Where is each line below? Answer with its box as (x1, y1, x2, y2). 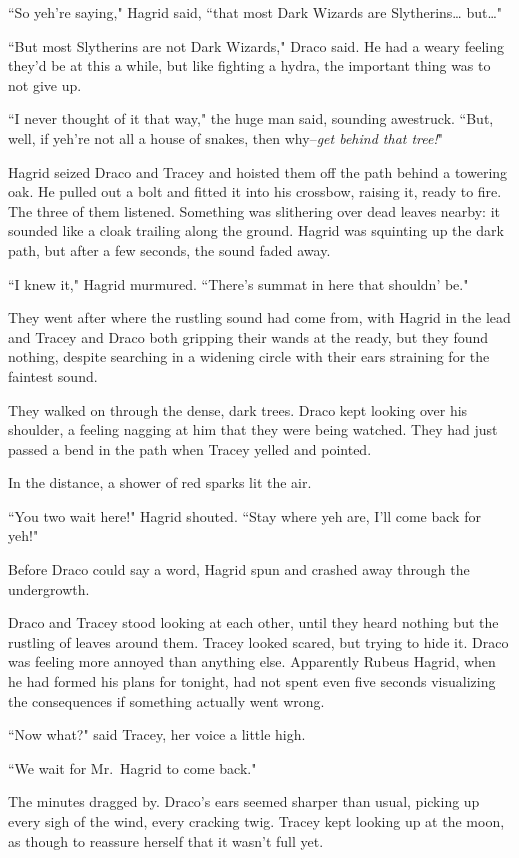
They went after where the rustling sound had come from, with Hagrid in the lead (8, 307, 511, 328)
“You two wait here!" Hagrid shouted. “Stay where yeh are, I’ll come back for (8, 505, 481, 526)
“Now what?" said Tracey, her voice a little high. (8, 724, 306, 745)
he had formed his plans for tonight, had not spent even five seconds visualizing (8, 671, 496, 692)
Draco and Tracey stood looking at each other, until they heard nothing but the (8, 612, 499, 633)
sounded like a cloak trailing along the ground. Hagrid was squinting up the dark (8, 220, 504, 241)
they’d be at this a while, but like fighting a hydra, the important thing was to (8, 55, 491, 76)
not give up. (8, 74, 82, 95)
